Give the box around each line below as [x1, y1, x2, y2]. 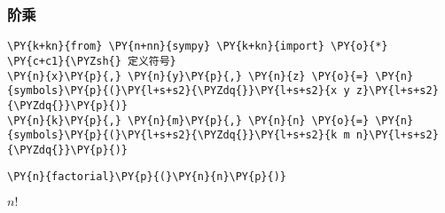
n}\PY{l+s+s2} [355, 129, 439, 142]
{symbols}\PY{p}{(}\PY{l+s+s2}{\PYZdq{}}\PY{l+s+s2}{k [7, 129, 338, 142]
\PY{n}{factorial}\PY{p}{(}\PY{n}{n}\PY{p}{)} [7, 170, 286, 184]
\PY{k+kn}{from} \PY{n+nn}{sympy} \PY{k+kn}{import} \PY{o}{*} [7, 40, 388, 53]
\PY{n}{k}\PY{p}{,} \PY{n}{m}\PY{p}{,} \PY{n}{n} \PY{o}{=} [7, 114, 370, 127]
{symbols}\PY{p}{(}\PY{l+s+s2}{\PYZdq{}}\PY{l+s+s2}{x [7, 84, 338, 98]
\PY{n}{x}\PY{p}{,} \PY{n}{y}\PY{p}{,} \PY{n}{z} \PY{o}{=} [7, 69, 370, 83]
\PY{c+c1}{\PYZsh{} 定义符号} [7, 54, 176, 67]
